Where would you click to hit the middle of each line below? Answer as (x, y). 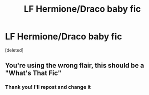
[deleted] (14, 50)
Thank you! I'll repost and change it (48, 87)
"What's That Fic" (33, 73)
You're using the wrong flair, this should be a (75, 65)
